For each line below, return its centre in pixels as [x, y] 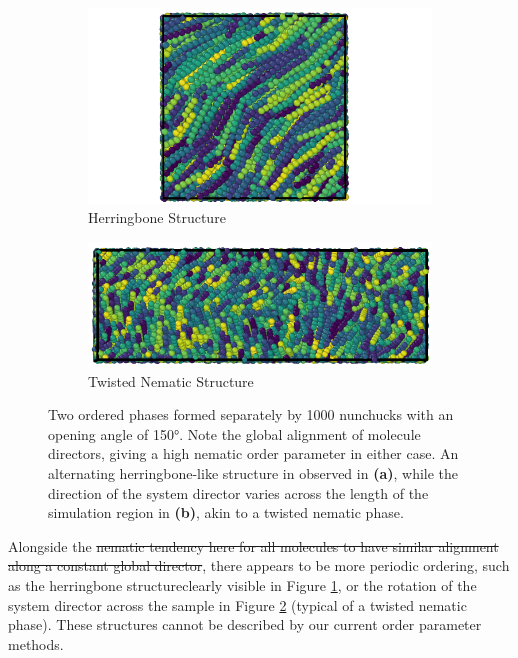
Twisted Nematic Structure [171, 380]
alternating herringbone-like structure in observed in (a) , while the [253, 472]
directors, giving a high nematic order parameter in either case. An [253, 453]
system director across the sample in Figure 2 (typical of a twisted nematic [237, 604]
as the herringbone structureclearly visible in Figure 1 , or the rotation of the [242, 584]
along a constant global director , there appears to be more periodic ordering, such [259, 565]
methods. [36, 643]
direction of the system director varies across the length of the [238, 492]
